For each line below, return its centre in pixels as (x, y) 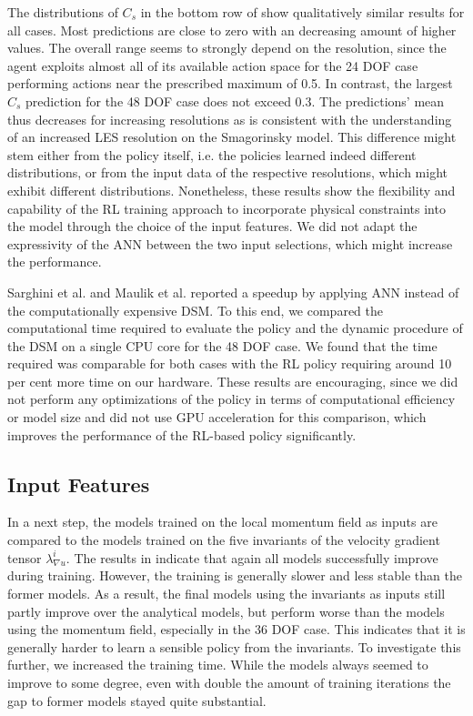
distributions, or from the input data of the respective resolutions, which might (228, 172)
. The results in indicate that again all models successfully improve (252, 557)
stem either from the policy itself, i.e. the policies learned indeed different (212, 154)
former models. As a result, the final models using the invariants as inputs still (226, 594)
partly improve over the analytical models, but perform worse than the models (226, 611)
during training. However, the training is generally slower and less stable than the (235, 575)
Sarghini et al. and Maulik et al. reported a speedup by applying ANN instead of (233, 292)
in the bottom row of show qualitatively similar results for (302, 12)
